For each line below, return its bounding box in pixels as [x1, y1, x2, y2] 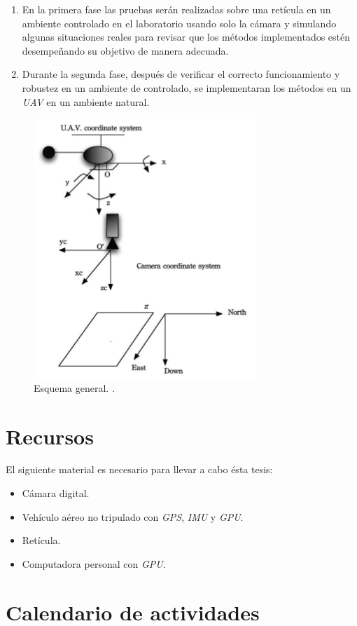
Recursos [6, 421, 94, 450]
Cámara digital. [22, 486, 90, 501]
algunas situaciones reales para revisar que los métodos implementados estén [22, 29, 351, 44]
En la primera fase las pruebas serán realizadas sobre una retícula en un [22, 2, 331, 16]
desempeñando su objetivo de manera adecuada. [22, 43, 229, 57]
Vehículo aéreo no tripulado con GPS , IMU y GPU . [22, 509, 244, 524]
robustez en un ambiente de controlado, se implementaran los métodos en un [22, 80, 351, 95]
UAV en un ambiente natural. [22, 94, 150, 109]
